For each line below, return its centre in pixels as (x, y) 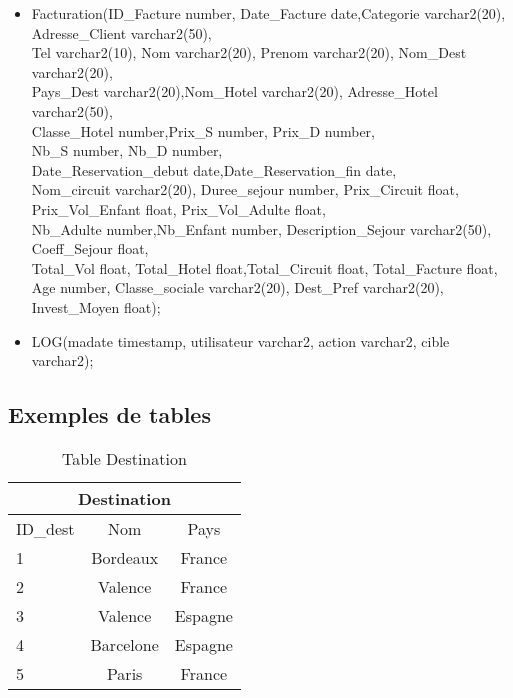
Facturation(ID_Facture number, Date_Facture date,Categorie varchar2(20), (268, 13)
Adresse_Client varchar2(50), (121, 32)
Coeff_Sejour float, (90, 248)
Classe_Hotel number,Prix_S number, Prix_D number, (203, 130)
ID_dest (45, 528)
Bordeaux (125, 557)
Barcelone (124, 644)
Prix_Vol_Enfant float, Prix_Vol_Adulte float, (178, 208)
